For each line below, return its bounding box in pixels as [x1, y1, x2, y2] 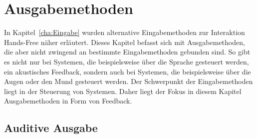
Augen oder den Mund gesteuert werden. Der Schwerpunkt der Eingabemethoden [4, 76, 253, 86]
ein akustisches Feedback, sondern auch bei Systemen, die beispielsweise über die [4, 66, 251, 76]
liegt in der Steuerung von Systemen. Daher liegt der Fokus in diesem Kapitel [4, 85, 242, 96]
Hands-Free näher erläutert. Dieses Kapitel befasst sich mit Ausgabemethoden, [4, 36, 245, 47]
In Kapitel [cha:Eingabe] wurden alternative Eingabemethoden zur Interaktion [4, 27, 245, 37]
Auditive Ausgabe [4, 120, 98, 135]
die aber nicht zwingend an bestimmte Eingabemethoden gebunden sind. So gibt [4, 46, 251, 57]
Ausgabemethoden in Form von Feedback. [4, 95, 132, 106]
